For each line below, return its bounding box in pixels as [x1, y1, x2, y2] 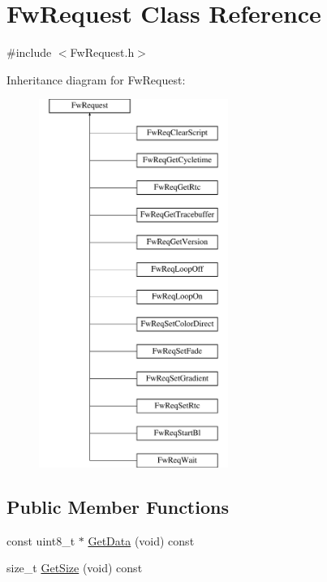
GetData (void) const [88, 532, 195, 549]
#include [6, 44, 52, 61]
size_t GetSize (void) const [6, 559, 143, 576]
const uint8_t [6, 532, 75, 549]
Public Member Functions [6, 494, 229, 519]
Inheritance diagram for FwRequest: [6, 71, 186, 88]
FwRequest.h [70, 44, 135, 61]
